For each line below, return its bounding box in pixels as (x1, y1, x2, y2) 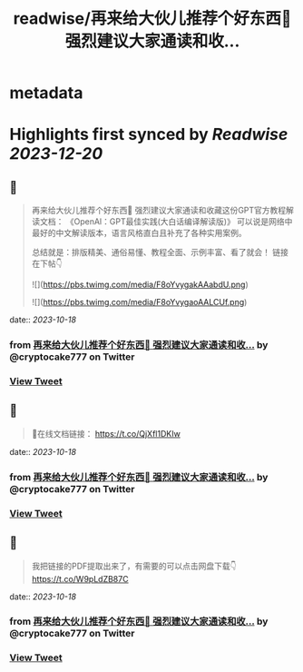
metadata (9, 83, 83, 104)
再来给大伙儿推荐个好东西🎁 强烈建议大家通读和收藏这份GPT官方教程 (31, 205, 287, 216)
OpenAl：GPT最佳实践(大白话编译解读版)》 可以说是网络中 (73, 216, 293, 227)
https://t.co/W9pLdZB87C (31, 573, 129, 584)
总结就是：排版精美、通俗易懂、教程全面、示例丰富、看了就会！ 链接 (31, 247, 288, 258)
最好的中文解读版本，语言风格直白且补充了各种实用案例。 (31, 228, 247, 239)
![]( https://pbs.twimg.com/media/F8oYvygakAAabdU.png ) (31, 279, 249, 291)
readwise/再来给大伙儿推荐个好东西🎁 (13, 8, 292, 29)
